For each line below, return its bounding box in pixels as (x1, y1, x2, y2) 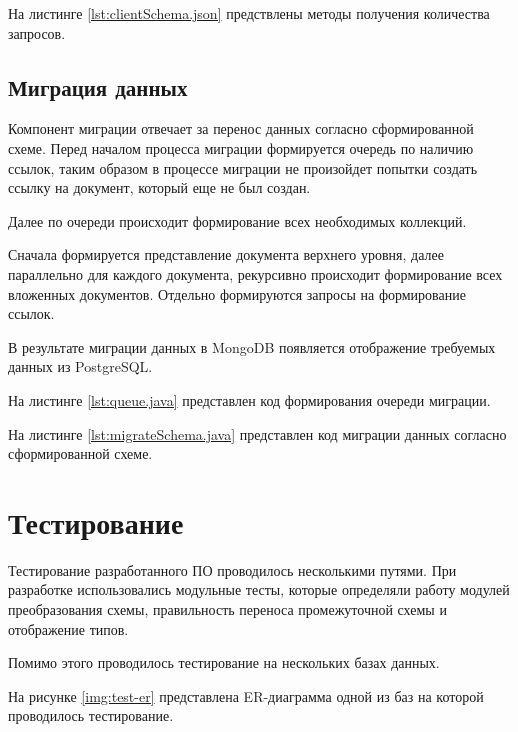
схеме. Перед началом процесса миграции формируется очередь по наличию (8, 137, 474, 158)
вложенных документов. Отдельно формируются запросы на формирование (8, 283, 466, 304)
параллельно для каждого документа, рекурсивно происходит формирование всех (8, 263, 503, 284)
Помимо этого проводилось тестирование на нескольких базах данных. (8, 652, 440, 673)
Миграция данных (8, 71, 188, 102)
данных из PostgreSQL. (8, 356, 153, 377)
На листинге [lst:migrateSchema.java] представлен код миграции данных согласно (8, 423, 507, 444)
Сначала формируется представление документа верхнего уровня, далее (8, 244, 444, 265)
